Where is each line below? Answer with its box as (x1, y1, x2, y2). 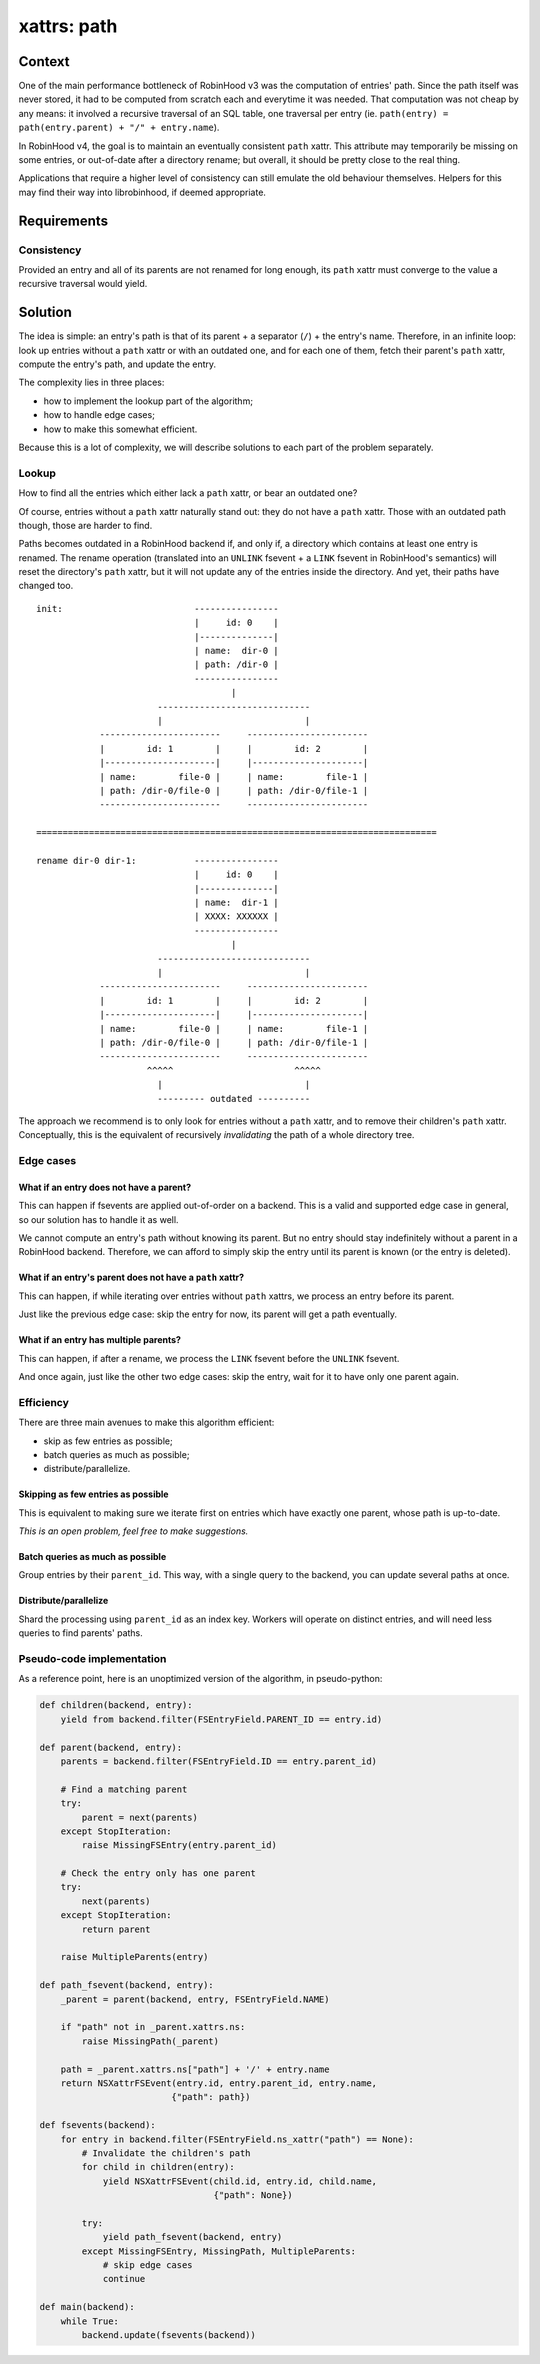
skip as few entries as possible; (43, 1435, 174, 1447)
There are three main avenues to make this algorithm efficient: (18, 1416, 275, 1429)
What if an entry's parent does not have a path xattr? (18, 1271, 245, 1284)
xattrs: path (18, 15, 118, 37)
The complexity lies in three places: (18, 376, 165, 389)
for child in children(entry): (81, 2161, 235, 2173)
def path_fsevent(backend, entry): (39, 1980, 214, 1991)
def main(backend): (39, 2301, 135, 2313)
